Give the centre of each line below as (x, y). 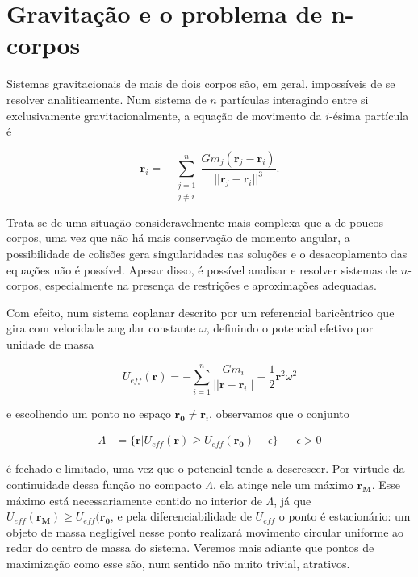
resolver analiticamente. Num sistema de (107, 99)
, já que (293, 500)
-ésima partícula (369, 115)
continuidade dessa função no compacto (104, 484)
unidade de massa (50, 344)
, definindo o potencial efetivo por (290, 328)
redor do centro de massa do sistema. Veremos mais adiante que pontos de (190, 548)
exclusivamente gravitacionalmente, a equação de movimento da (164, 115)
